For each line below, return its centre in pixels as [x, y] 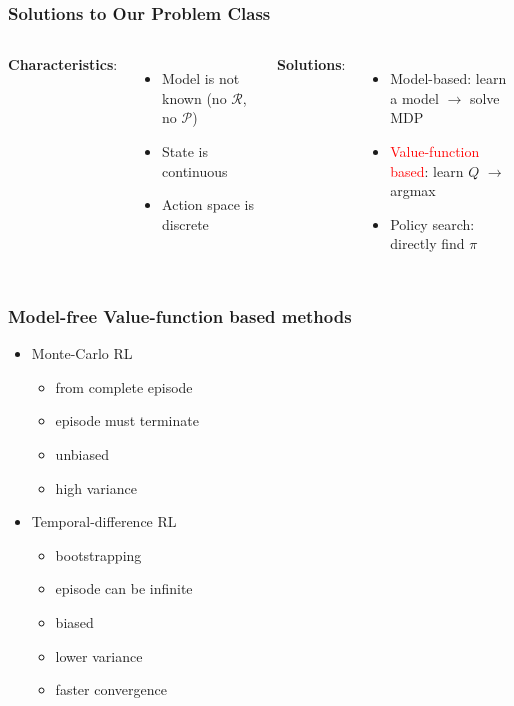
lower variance [99, 655]
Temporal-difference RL [104, 521]
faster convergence [111, 689]
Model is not [201, 78]
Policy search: [432, 223]
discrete [185, 223]
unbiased [82, 453]
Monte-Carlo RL [82, 353]
